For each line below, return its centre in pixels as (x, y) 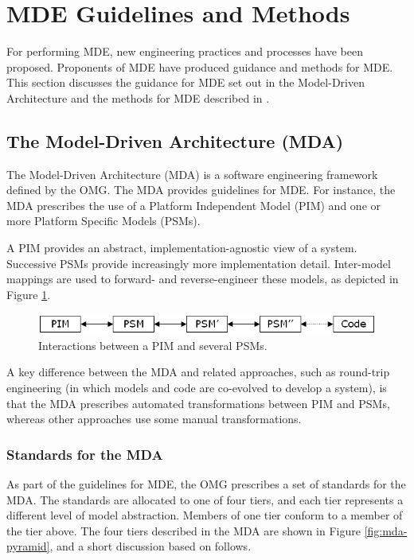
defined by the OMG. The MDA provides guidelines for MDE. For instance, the (201, 190)
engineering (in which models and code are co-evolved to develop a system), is (197, 387)
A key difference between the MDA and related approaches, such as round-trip (198, 372)
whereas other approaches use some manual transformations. (154, 419)
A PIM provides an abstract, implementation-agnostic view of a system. (182, 248)
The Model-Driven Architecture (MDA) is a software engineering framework (192, 174)
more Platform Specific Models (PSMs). (103, 221)
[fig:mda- (386, 530)
